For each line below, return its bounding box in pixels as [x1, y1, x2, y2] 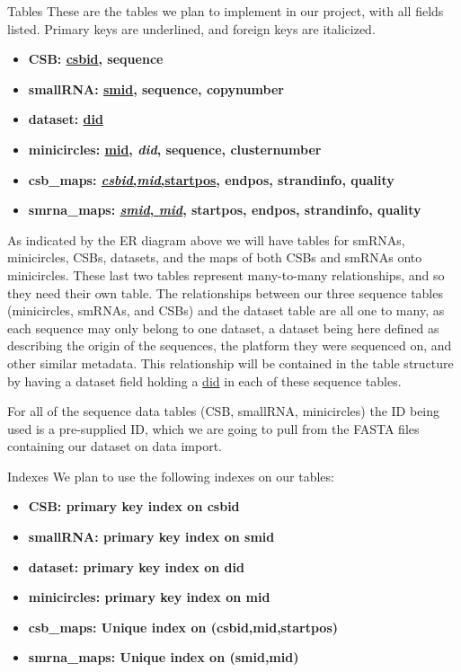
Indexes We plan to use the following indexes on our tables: [7, 466, 334, 485]
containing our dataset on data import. [7, 437, 222, 455]
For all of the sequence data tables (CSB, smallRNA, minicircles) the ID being [7, 402, 440, 420]
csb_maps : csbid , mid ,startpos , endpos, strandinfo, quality [28, 170, 395, 189]
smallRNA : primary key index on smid [28, 527, 275, 546]
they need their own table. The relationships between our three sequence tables [7, 283, 443, 302]
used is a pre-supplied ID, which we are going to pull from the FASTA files [7, 419, 420, 438]
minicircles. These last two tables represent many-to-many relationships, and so [7, 265, 445, 284]
